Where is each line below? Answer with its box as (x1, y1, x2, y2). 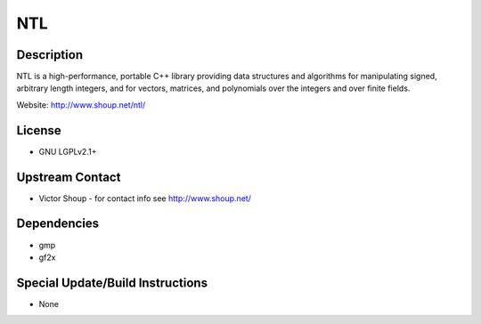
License (16, 123, 61, 138)
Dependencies (16, 216, 100, 231)
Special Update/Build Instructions (16, 275, 208, 290)
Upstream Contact (16, 169, 121, 184)
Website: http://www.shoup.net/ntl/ (16, 99, 146, 110)
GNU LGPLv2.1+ (38, 146, 97, 157)
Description (16, 47, 84, 62)
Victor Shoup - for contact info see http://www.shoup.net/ (38, 192, 251, 204)
